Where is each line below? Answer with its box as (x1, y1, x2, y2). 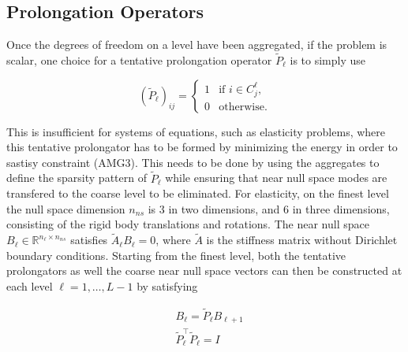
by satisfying (137, 277, 198, 294)
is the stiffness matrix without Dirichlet (206, 232, 398, 248)
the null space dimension (6, 200, 125, 217)
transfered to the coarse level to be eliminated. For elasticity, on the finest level (6, 185, 389, 202)
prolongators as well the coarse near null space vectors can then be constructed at (6, 262, 402, 279)
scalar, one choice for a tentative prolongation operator (6, 52, 272, 69)
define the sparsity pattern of (6, 169, 147, 186)
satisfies (70, 232, 108, 248)
